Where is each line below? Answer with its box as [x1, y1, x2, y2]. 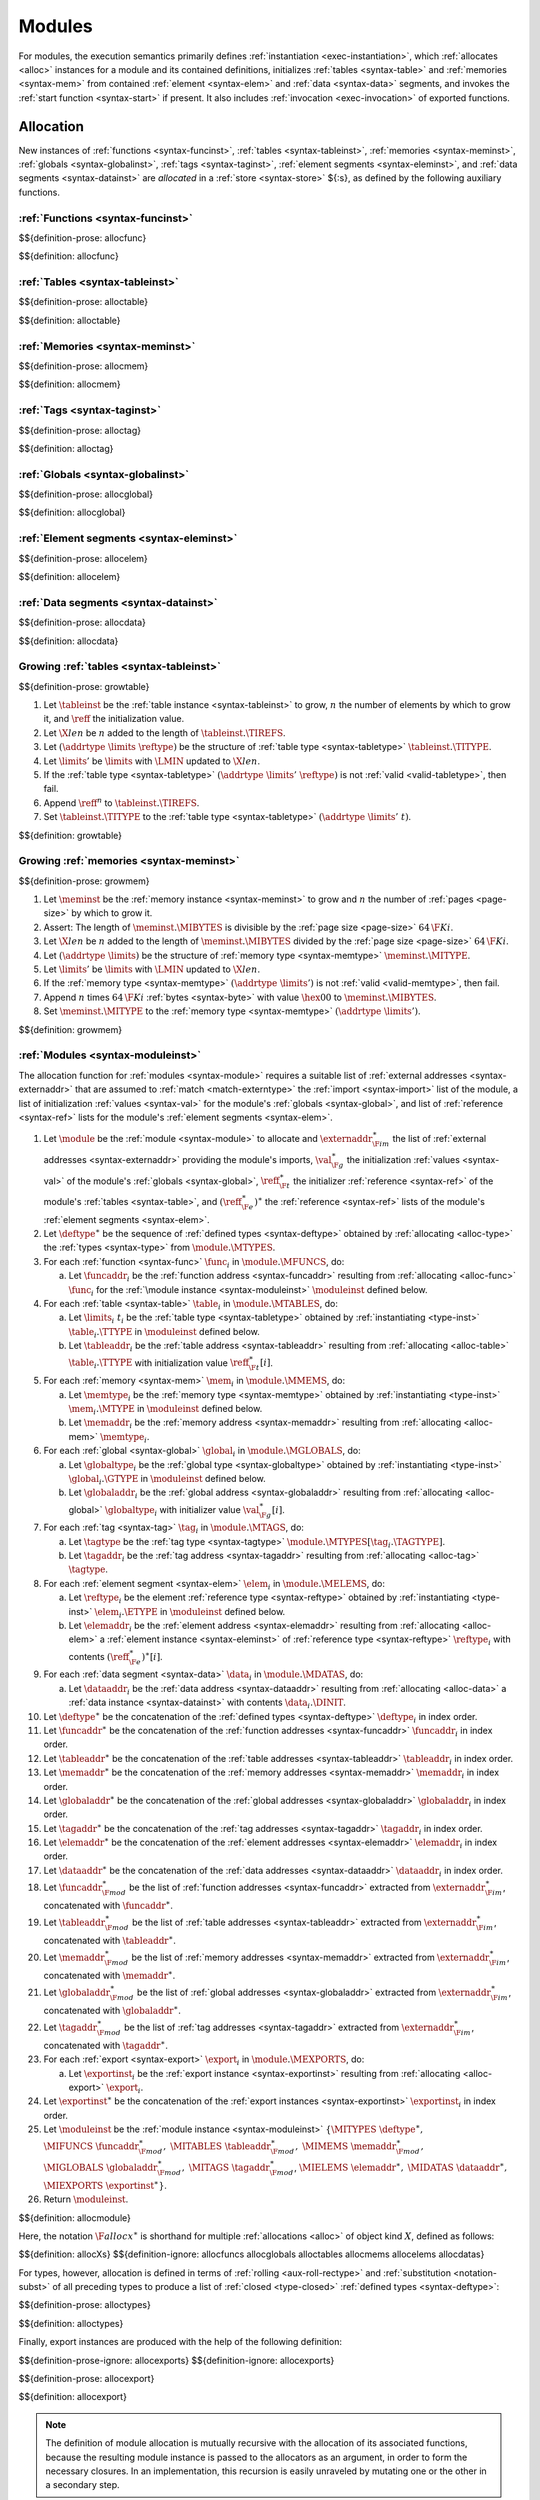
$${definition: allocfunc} [18, 250, 119, 262]
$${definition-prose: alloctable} [18, 296, 149, 308]
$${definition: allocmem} [18, 378, 122, 390]
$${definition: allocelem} [18, 570, 121, 582]
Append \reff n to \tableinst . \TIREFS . [43, 796, 200, 809]
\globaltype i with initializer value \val [105, 1503, 260, 1518]
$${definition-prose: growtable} [18, 680, 150, 692]
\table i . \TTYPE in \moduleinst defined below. [68, 1325, 260, 1340]
